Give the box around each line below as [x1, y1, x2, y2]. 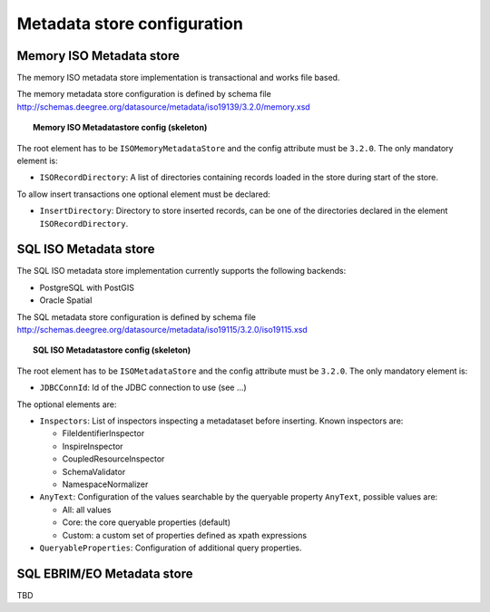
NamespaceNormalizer [62, 479, 149, 490]
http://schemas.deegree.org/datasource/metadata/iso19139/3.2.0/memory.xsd [16, 101, 310, 112]
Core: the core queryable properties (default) [62, 517, 231, 528]
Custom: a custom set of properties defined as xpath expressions [62, 529, 308, 540]
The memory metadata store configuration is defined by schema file [16, 89, 271, 100]
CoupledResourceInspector [62, 453, 165, 464]
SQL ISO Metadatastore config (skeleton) [33, 345, 191, 355]
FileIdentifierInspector [62, 428, 145, 439]
